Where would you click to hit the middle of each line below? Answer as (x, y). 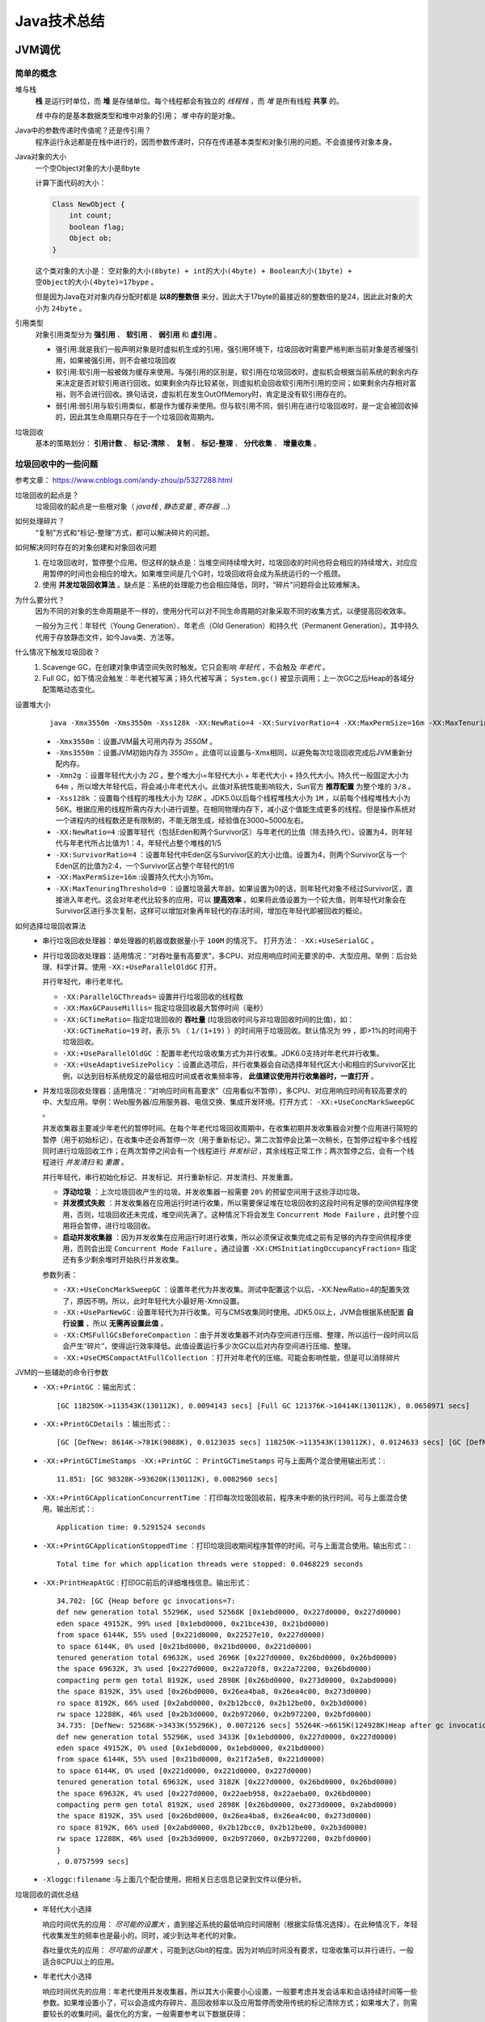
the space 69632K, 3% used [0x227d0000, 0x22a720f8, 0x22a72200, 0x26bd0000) (214, 1669)
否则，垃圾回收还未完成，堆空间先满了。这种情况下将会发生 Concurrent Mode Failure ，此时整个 (244, 1214)
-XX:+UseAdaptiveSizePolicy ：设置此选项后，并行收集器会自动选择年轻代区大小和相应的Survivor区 (236, 1064)
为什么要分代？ (40, 599)
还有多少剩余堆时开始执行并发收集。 (123, 1260)
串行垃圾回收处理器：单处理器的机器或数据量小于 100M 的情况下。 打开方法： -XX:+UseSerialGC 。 (211, 941)
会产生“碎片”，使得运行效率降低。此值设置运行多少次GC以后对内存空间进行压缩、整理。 (209, 1346)
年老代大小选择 (67, 1977)
